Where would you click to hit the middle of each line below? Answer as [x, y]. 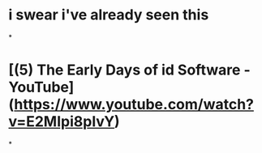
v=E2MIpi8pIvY [62, 122]
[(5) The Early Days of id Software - [130, 70]
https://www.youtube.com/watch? [134, 105]
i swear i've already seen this [109, 15]
